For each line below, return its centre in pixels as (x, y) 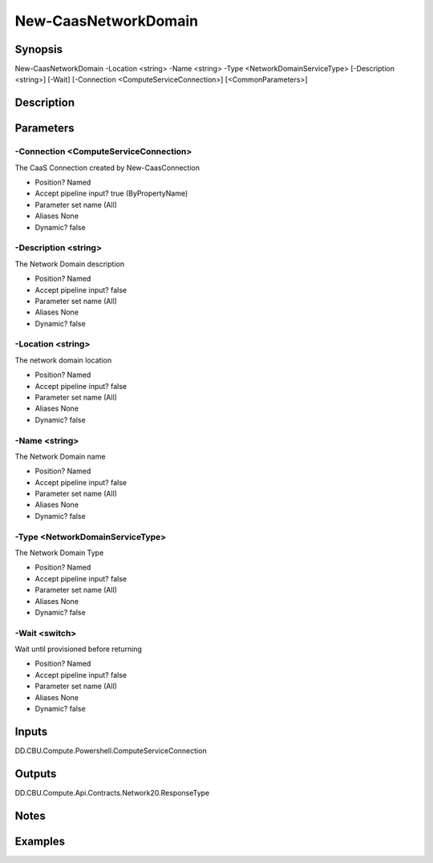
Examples (40, 841)
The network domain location (63, 360)
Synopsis (39, 49)
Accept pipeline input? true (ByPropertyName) (111, 193)
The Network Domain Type (59, 553)
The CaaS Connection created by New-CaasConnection (107, 168)
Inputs (31, 731)
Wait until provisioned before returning (78, 649)
